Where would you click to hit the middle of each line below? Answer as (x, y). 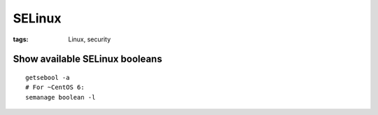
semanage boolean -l (61, 97)
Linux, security (90, 39)
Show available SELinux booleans (87, 59)
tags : (21, 39)
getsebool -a (48, 77)
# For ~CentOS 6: (55, 87)
